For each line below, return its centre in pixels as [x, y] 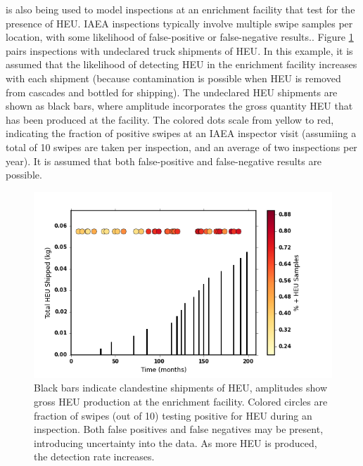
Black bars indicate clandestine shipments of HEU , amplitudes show [181, 388]
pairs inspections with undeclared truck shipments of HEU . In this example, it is [179, 50]
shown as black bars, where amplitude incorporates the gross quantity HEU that [179, 106]
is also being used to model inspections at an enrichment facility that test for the [180, 9]
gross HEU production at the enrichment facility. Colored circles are [181, 401]
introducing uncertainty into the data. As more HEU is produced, [176, 442]
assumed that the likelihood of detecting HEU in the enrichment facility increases [181, 64]
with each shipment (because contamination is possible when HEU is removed [173, 78]
